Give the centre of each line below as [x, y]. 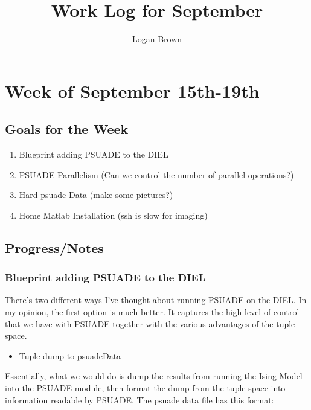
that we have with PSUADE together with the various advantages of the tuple [150, 323]
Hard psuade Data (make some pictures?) [96, 195]
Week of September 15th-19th [132, 90]
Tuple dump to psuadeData [70, 355]
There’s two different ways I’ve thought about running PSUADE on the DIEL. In [156, 300]
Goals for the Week [67, 129]
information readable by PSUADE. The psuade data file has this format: [139, 399]
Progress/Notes [54, 247]
